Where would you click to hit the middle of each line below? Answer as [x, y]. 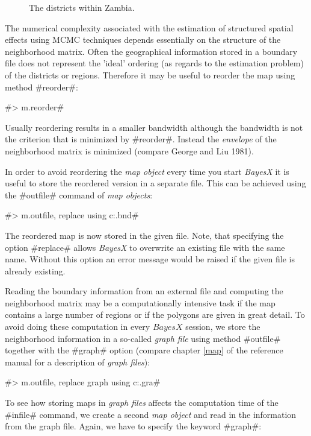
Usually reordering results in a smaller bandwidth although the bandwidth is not [154, 127]
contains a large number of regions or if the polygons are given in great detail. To [155, 314]
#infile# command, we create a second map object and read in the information [151, 414]
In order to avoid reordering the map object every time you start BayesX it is [147, 171]
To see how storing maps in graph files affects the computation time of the [142, 403]
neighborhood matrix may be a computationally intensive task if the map [140, 302]
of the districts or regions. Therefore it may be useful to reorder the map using [150, 74]
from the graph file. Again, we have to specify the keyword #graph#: [133, 426]
